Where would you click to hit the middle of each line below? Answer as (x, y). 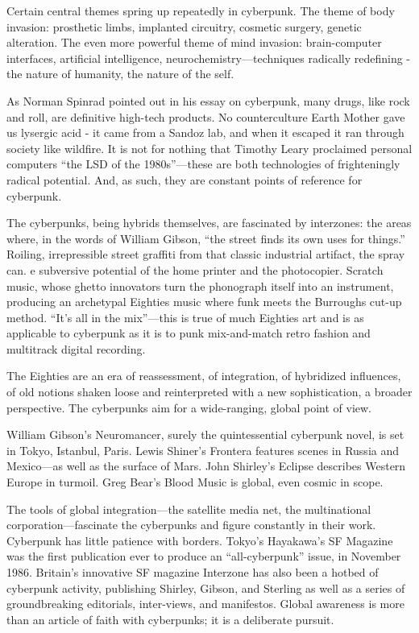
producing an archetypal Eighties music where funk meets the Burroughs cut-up (204, 302)
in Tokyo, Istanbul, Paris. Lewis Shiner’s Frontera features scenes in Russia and (203, 450)
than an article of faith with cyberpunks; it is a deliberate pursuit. (170, 619)
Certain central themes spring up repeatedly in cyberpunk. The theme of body (201, 10)
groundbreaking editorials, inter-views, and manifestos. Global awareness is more (205, 604)
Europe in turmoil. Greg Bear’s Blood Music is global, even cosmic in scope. (195, 482)
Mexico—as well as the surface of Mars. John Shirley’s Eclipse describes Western (206, 466)
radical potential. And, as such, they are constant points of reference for (185, 179)
